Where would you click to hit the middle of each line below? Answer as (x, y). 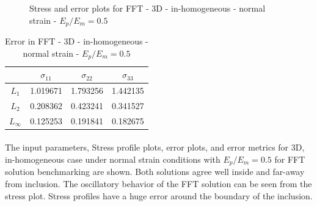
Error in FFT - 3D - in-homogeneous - (77, 41)
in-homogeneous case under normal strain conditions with (113, 159)
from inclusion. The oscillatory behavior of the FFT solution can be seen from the (158, 183)
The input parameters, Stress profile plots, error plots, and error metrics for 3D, (155, 147)
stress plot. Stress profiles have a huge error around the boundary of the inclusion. (159, 195)
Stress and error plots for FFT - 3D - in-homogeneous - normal (148, 8)
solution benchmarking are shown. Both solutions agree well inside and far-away (155, 172)
